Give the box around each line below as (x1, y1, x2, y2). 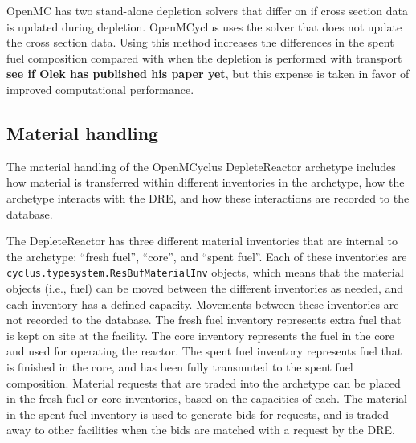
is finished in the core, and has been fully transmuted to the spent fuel (6, 358, 353, 375)
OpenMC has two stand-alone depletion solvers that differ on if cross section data (6, 2, 408, 18)
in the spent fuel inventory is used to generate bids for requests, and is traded (6, 405, 389, 422)
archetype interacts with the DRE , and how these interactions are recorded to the (6, 189, 410, 206)
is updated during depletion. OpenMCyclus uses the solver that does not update (6, 18, 402, 35)
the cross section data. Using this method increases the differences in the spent (6, 34, 394, 51)
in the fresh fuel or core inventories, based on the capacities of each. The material (6, 390, 408, 407)
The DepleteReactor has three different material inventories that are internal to (6, 232, 398, 249)
